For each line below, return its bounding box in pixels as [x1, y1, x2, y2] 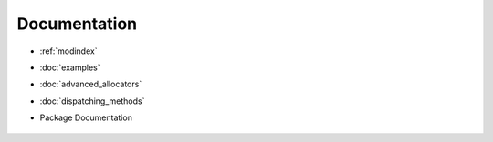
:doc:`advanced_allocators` [39, 78, 142, 90]
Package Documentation [39, 112, 132, 123]
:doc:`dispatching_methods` [39, 96, 145, 106]
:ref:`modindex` [39, 46, 98, 56]
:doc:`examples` [39, 62, 100, 73]
